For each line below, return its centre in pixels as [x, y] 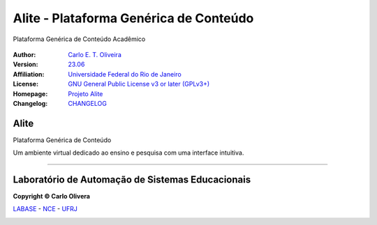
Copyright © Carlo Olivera [52, 196]
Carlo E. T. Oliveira [95, 54]
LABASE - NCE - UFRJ [45, 209]
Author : [24, 54]
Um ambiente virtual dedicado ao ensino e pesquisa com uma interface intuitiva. [128, 153]
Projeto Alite [86, 93]
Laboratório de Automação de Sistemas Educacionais [132, 180]
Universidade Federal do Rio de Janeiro [125, 74]
